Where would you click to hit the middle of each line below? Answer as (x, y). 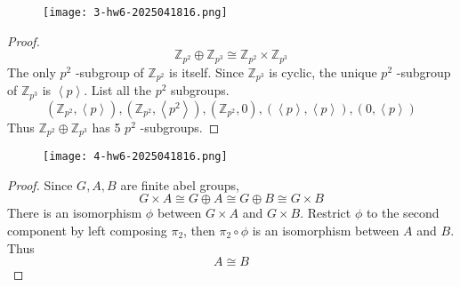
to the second (403, 213)
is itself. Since (206, 72)
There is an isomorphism (75, 213)
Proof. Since (40, 184)
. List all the (117, 90)
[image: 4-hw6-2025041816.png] (135, 157)
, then (199, 230)
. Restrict (326, 213)
